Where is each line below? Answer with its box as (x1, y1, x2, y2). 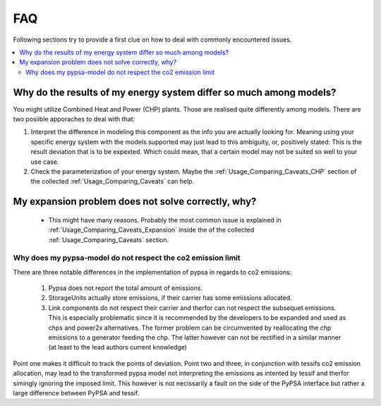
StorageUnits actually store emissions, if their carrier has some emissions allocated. (48, 294, 292, 302)
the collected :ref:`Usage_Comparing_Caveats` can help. (30, 177, 195, 186)
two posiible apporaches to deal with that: (13, 115, 135, 124)
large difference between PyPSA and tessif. (13, 388, 140, 397)
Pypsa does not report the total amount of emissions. (48, 284, 203, 292)
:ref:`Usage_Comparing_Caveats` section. (48, 235, 169, 244)
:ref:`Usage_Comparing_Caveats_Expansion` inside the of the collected (48, 226, 255, 234)
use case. (30, 157, 59, 166)
